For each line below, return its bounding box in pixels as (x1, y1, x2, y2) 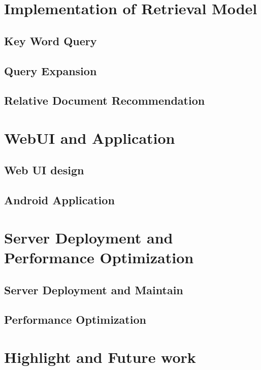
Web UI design (4, 162, 84, 178)
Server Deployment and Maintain (4, 282, 183, 297)
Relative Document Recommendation (4, 92, 205, 108)
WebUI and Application (4, 127, 175, 148)
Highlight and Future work (4, 346, 196, 367)
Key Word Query (4, 33, 97, 48)
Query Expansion (4, 63, 97, 78)
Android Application (4, 192, 115, 208)
